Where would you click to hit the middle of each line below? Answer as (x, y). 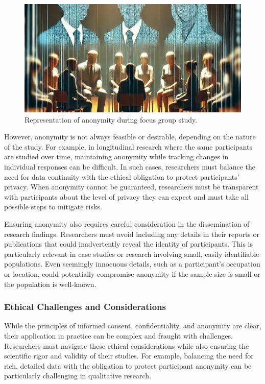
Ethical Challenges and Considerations (85, 307)
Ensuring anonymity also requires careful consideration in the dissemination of (127, 223)
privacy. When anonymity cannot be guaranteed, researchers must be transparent (131, 187)
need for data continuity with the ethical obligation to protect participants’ (122, 176)
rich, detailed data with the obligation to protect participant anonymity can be (128, 365)
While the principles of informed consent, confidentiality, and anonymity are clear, (133, 326)
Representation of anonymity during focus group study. (111, 119)
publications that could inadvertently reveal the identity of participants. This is (128, 244)
